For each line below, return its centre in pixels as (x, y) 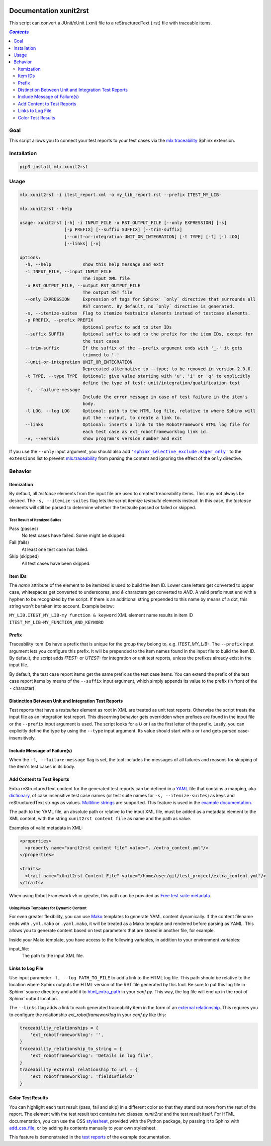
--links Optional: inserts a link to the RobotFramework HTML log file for (138, 425)
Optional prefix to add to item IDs (127, 327)
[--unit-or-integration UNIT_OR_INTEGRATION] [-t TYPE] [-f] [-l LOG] (152, 237)
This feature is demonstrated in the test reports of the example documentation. (90, 1137)
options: (30, 257)
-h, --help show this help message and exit (94, 264)
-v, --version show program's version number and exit (104, 439)
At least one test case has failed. (55, 549)
